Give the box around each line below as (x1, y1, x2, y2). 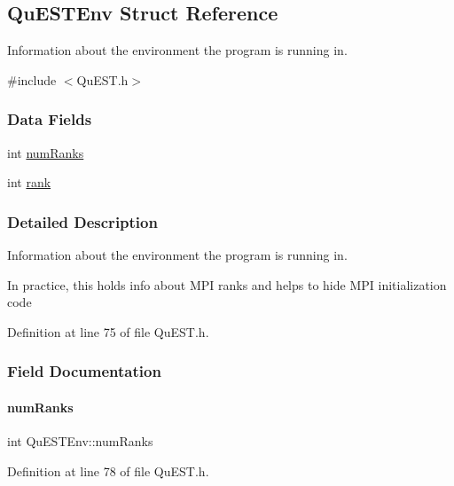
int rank (7, 173, 51, 192)
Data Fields (7, 108, 92, 130)
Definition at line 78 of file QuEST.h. (7, 461, 209, 480)
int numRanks (7, 143, 84, 161)
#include (7, 70, 57, 89)
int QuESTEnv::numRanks (7, 432, 153, 451)
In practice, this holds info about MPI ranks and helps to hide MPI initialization (7, 275, 447, 294)
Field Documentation (7, 360, 161, 382)
